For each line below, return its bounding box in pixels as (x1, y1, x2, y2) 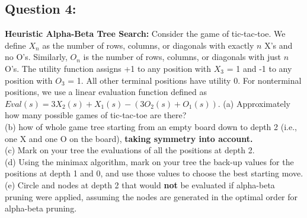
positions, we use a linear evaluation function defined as (5, 86, 207, 98)
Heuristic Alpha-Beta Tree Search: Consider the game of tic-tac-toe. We (5, 27, 286, 40)
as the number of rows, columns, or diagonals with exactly (42, 39, 254, 51)
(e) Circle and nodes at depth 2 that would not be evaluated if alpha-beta (5, 178, 275, 191)
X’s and (264, 39, 293, 51)
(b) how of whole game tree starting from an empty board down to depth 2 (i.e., (5, 120, 297, 132)
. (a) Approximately (218, 97, 290, 109)
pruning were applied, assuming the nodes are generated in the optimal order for (5, 190, 298, 203)
